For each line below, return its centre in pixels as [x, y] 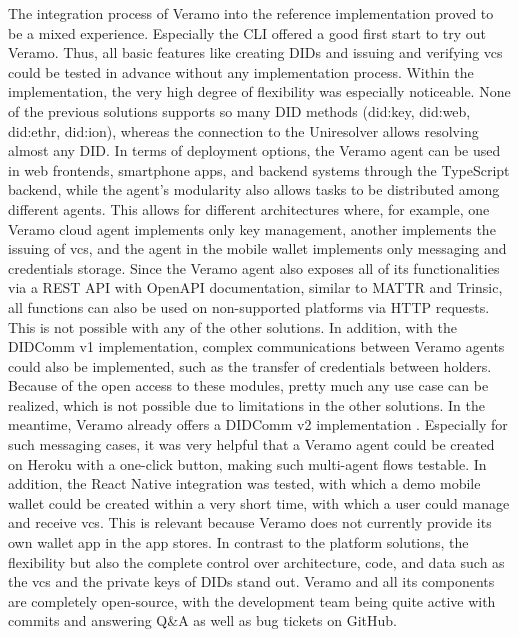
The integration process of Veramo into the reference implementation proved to [251, 13]
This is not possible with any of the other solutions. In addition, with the [232, 326]
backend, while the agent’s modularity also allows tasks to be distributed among [254, 189]
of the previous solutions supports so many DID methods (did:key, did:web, [239, 110]
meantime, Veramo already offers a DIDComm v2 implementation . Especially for [258, 424]
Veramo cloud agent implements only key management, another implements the [252, 228]
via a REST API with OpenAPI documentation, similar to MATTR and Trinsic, [255, 287]
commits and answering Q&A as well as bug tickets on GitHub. [202, 620]
